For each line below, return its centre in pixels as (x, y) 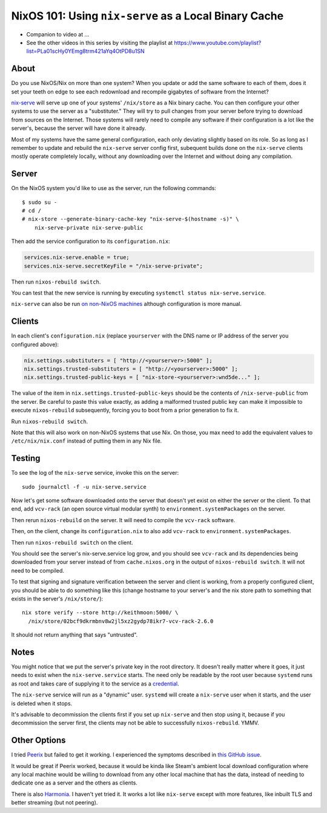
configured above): (35, 344)
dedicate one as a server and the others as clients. (74, 783)
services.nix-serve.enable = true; (77, 257)
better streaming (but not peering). (54, 803)
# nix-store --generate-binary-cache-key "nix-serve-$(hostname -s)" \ (130, 219)
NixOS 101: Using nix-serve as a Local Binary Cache (147, 16)
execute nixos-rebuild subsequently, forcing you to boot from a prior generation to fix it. (125, 410)
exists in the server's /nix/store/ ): (57, 599)
